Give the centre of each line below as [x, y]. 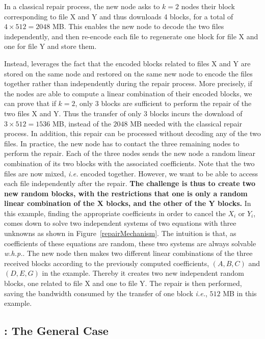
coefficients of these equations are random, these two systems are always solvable [130, 243]
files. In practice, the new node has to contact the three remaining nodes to [122, 143]
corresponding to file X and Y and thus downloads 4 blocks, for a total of [119, 16]
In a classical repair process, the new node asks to [82, 6]
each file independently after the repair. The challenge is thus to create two [130, 183]
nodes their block [208, 6]
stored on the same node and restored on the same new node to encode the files [128, 73]
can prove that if [30, 103]
